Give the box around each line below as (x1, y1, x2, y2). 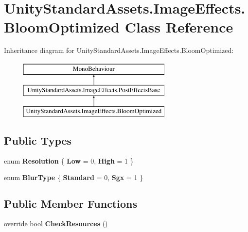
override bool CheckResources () (4, 218, 108, 229)
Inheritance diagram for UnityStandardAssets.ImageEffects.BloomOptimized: (4, 45, 234, 55)
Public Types (4, 133, 72, 148)
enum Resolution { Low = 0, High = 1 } (4, 156, 134, 166)
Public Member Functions (4, 196, 137, 211)
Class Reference (124, 17, 233, 37)
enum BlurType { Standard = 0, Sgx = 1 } (4, 172, 143, 182)
